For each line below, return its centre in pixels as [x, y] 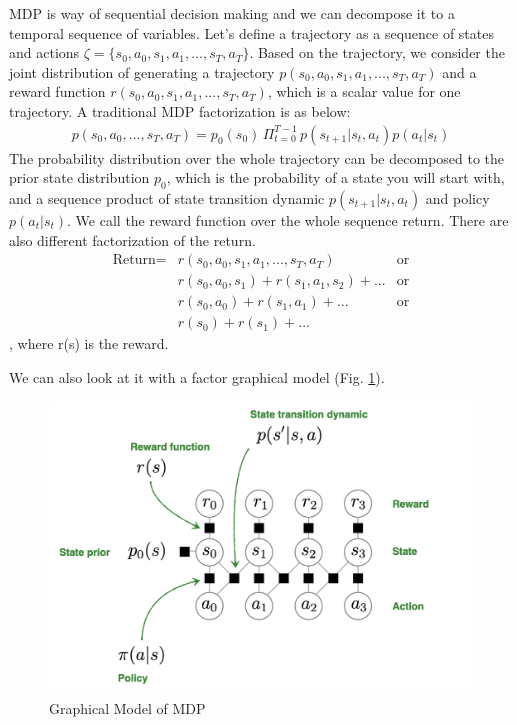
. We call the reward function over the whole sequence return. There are [288, 219]
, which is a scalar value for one [364, 91]
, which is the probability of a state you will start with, [335, 177]
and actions [44, 52]
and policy [457, 197]
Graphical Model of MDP [127, 707]
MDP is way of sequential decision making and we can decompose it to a [232, 13]
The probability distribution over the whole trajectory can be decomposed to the [257, 157]
